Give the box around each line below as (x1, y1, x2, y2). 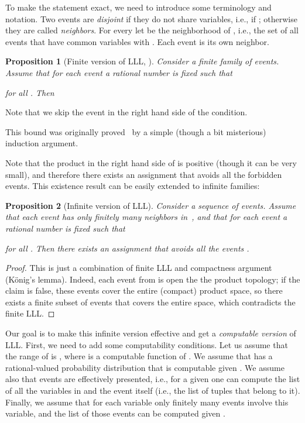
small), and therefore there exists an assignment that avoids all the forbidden (5, 168, 282, 180)
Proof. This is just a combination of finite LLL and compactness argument (5, 262, 272, 274)
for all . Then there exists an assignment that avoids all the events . (5, 242, 249, 254)
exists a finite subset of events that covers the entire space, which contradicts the (5, 295, 296, 308)
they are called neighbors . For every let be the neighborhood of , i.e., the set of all (5, 24, 299, 36)
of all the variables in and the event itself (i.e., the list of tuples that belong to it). (5, 384, 300, 397)
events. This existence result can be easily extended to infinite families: (5, 180, 260, 192)
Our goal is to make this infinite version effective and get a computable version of (5, 327, 296, 339)
